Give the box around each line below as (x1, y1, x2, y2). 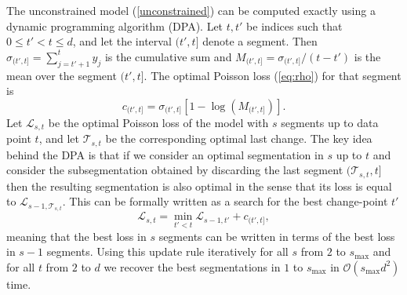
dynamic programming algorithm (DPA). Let (6, 17, 223, 34)
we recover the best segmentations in (104, 258, 281, 275)
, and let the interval (72, 33, 172, 49)
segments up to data (281, 114, 379, 130)
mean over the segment (6, 67, 117, 83)
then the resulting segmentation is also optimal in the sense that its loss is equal (6, 177, 392, 194)
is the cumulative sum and (104, 48, 232, 64)
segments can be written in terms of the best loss (158, 228, 395, 244)
